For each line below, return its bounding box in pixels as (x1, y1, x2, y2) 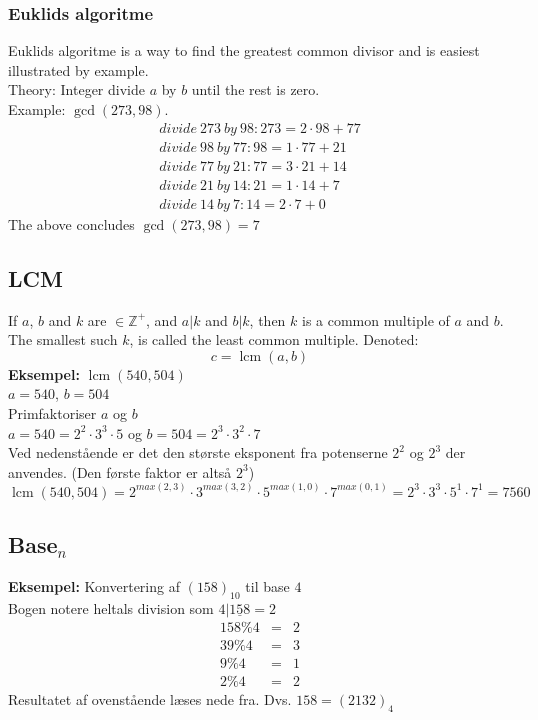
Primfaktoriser (8, 402, 97, 423)
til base (245, 575, 290, 596)
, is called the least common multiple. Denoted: (129, 329, 419, 350)
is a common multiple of (302, 309, 450, 330)
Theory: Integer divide (8, 79, 145, 100)
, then (249, 309, 286, 330)
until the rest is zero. (191, 79, 320, 100)
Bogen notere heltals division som (8, 597, 214, 618)
